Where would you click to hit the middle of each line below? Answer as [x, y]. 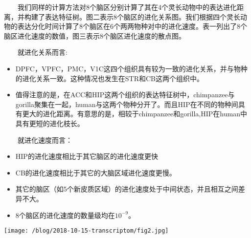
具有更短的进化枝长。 [50, 123]
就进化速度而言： [45, 140]
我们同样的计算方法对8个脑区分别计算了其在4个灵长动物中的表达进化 [127, 7]
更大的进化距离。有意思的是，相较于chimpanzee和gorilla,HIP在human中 [135, 114]
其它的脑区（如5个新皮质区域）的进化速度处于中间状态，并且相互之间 [127, 189]
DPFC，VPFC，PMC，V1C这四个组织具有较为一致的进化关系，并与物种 [131, 68]
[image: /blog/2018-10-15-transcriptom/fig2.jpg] [86, 231]
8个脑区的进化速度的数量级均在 [65, 215]
